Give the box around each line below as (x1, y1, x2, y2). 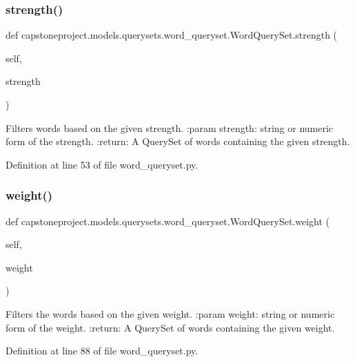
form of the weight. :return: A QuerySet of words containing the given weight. (6, 320, 335, 334)
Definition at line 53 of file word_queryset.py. (6, 157, 199, 171)
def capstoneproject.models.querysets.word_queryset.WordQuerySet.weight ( (6, 213, 330, 228)
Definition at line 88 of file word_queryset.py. (6, 343, 199, 358)
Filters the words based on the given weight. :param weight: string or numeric (6, 306, 335, 321)
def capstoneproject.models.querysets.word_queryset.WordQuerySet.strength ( (6, 28, 338, 42)
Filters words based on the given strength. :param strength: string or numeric (6, 120, 334, 135)
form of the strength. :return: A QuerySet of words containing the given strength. (6, 134, 350, 149)
